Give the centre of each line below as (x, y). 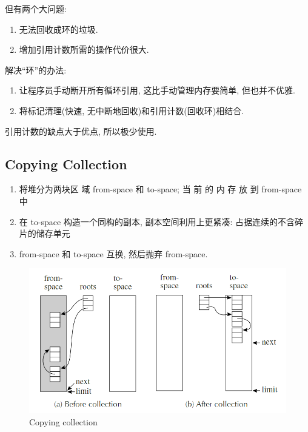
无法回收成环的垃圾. (59, 29)
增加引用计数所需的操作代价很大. (84, 49)
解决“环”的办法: (36, 69)
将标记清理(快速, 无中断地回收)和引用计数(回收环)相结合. (132, 110)
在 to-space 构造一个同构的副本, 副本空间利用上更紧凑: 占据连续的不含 (157, 221)
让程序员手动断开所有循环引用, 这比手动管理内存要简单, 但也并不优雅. (157, 90)
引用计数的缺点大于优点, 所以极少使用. (81, 131)
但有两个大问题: (36, 8)
